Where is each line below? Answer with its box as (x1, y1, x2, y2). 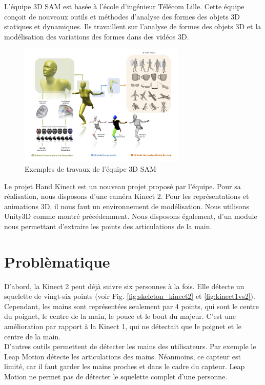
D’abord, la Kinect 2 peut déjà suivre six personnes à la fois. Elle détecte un (4, 280, 244, 291)
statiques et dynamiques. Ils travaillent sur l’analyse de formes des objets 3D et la (4, 21, 261, 32)
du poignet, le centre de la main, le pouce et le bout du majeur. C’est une (4, 311, 236, 321)
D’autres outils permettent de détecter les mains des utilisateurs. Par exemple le (4, 341, 256, 352)
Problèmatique (4, 251, 110, 272)
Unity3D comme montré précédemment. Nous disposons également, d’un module (4, 211, 257, 221)
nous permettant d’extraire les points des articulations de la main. (4, 220, 212, 231)
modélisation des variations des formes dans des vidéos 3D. (4, 31, 189, 42)
